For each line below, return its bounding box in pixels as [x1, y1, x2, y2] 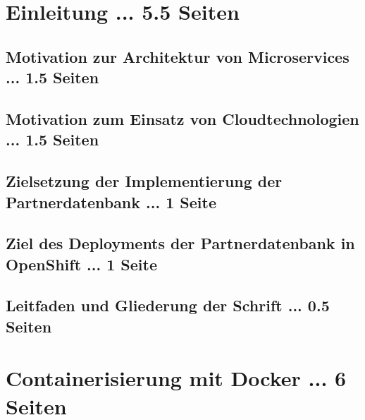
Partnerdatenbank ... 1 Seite [6, 191, 216, 212]
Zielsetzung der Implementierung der [6, 170, 283, 192]
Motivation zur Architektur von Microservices [6, 45, 349, 67]
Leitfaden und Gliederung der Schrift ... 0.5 [6, 294, 330, 316]
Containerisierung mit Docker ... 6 [6, 364, 347, 392]
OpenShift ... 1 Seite [6, 253, 157, 275]
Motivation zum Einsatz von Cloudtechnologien [6, 107, 359, 129]
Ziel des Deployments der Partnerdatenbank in [6, 232, 355, 254]
